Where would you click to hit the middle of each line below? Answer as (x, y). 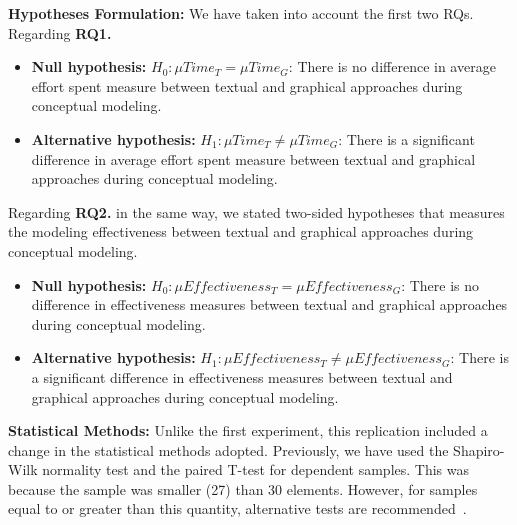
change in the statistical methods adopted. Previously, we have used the (228, 449)
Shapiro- (479, 449)
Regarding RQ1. (60, 32)
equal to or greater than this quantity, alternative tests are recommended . (237, 508)
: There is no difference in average (392, 66)
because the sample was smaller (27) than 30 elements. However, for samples (243, 488)
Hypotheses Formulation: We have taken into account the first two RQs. (241, 13)
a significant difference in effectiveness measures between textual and (242, 376)
